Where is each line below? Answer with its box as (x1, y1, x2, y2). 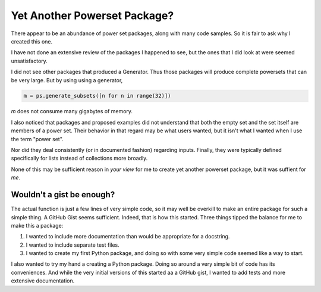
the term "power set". (11, 135, 64, 142)
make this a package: (11, 222, 64, 229)
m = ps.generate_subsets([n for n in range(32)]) (23, 92, 171, 100)
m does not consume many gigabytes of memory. (11, 108, 133, 115)
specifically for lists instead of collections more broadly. (11, 155, 148, 162)
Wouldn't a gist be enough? (11, 190, 115, 200)
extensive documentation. (11, 277, 75, 284)
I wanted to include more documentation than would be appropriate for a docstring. (26, 233, 230, 240)
